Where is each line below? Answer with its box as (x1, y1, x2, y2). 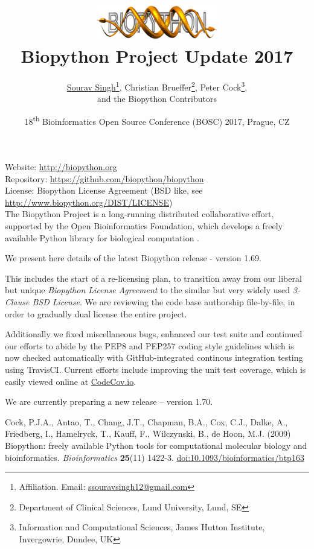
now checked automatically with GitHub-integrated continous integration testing (5, 351, 303, 364)
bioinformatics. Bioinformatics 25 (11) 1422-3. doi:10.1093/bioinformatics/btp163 (5, 451, 304, 463)
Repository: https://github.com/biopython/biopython (5, 172, 204, 185)
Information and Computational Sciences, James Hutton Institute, (19, 521, 265, 533)
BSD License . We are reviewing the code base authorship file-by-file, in (32, 296, 295, 308)
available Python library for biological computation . (5, 231, 199, 244)
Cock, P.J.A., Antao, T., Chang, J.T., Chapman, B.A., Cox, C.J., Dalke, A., (5, 415, 288, 428)
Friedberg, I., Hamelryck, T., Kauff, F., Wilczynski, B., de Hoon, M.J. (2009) (5, 427, 291, 440)
